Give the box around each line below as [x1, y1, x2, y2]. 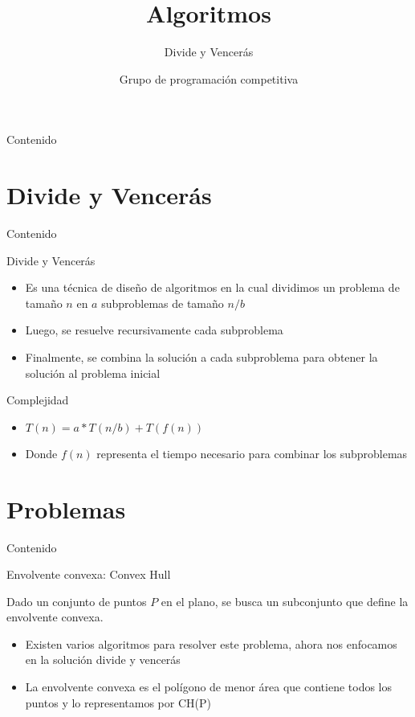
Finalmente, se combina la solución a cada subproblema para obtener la [25, 349, 378, 365]
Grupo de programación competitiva [119, 70, 299, 87]
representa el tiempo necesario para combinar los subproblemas [96, 445, 408, 461]
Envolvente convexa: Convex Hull [6, 566, 171, 583]
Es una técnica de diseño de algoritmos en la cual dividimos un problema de [25, 279, 400, 296]
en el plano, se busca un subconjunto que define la [161, 592, 409, 609]
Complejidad [6, 391, 69, 408]
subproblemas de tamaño [101, 294, 224, 311]
